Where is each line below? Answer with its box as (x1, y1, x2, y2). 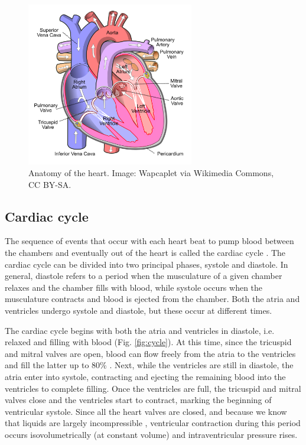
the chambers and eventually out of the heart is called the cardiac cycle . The (5, 246, 286, 259)
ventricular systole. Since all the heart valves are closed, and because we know (5, 405, 287, 417)
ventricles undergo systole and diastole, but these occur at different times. (5, 304, 272, 317)
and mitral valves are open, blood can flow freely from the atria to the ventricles (5, 347, 296, 359)
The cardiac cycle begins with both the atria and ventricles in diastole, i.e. (5, 324, 275, 336)
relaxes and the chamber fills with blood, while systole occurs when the (5, 281, 263, 293)
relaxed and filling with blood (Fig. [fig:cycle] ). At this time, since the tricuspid (5, 336, 292, 348)
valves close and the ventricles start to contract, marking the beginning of (5, 394, 272, 406)
